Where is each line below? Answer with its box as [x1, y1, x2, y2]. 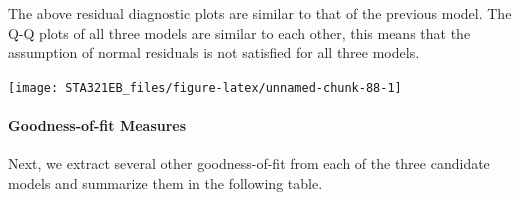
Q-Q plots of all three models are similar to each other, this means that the [8, 22, 471, 43]
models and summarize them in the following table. [8, 172, 323, 193]
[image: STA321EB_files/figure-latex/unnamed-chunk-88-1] [8, 80, 402, 95]
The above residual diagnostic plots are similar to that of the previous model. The [8, 3, 512, 23]
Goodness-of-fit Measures [8, 115, 187, 136]
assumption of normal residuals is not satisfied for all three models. [8, 42, 420, 63]
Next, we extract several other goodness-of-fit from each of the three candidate [8, 153, 490, 174]
